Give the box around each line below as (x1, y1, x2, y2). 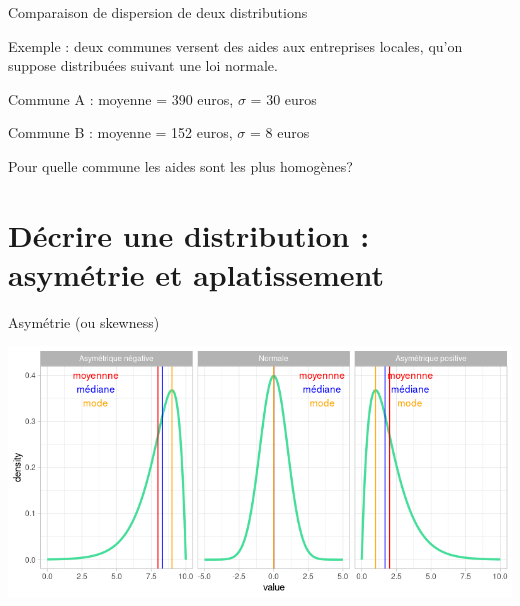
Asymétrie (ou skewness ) (8, 311, 160, 332)
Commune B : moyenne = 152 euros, (8, 122, 233, 143)
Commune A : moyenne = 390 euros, (8, 88, 234, 109)
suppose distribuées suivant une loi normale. (8, 55, 278, 76)
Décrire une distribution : (8, 214, 370, 255)
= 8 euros (249, 122, 310, 143)
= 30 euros (250, 88, 317, 109)
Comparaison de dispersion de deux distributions (8, 2, 308, 22)
